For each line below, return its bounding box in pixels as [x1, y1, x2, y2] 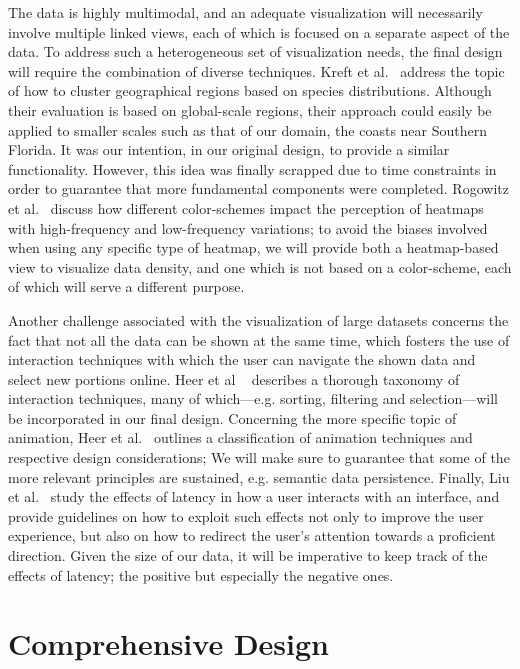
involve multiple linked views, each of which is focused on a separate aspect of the [8, 21, 510, 42]
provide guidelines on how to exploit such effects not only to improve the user [8, 505, 484, 526]
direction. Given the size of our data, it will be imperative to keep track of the [8, 545, 488, 566]
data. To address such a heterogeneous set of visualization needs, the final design [8, 41, 503, 62]
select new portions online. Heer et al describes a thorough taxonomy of [8, 368, 460, 389]
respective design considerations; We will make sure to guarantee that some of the [8, 447, 510, 468]
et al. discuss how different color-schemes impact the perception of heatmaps [8, 197, 484, 218]
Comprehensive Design [8, 623, 329, 664]
